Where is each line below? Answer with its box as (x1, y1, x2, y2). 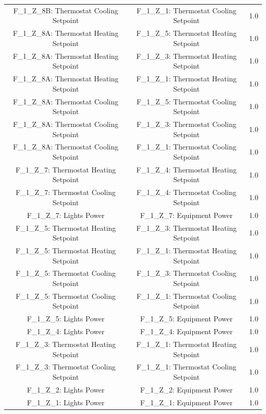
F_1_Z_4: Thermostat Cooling (136, 187, 237, 198)
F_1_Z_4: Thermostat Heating (136, 164, 237, 175)
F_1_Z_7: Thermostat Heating (15, 164, 116, 175)
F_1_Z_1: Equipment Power (140, 397, 233, 407)
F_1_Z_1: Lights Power (27, 397, 105, 407)
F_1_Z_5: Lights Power (27, 313, 105, 324)
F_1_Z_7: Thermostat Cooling (15, 187, 116, 198)
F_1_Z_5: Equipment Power (140, 313, 233, 324)
